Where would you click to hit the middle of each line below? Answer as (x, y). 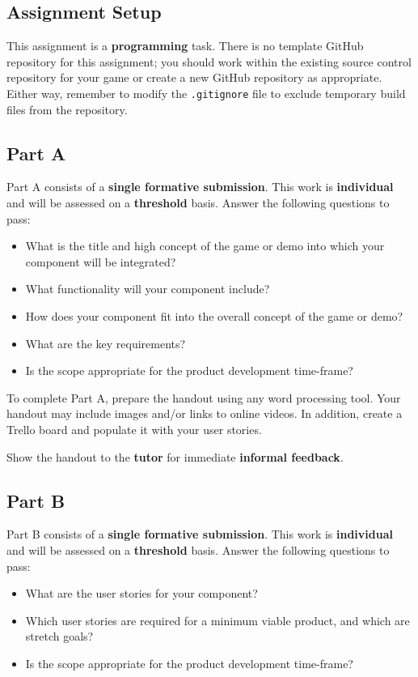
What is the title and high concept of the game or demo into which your (205, 246)
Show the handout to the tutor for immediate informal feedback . (175, 456)
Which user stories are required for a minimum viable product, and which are (217, 620)
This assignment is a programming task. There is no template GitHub (185, 46)
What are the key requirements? (106, 343)
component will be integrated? (101, 261)
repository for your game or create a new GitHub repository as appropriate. (194, 77)
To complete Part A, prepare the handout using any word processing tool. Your (204, 397)
